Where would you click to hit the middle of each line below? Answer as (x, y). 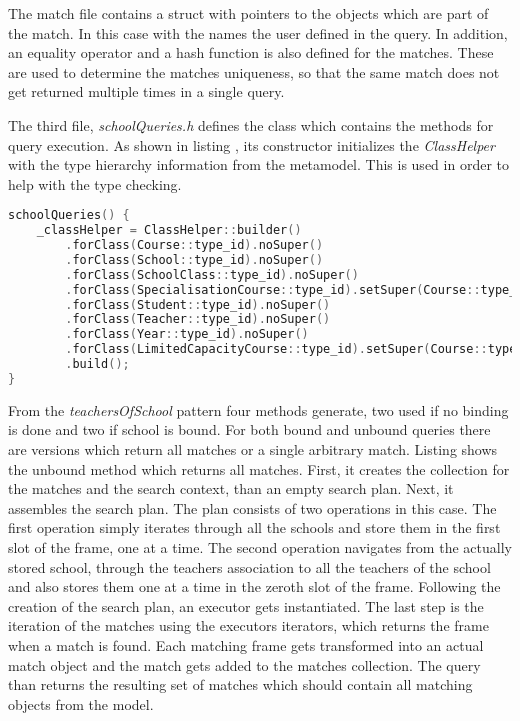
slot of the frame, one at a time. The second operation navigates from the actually (260, 547)
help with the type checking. (95, 183)
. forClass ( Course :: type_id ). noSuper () (194, 245)
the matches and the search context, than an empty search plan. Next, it (231, 488)
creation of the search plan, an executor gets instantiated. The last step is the (246, 605)
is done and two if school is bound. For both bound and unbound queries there (249, 429)
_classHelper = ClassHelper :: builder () (169, 230)
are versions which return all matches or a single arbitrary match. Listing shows (253, 449)
